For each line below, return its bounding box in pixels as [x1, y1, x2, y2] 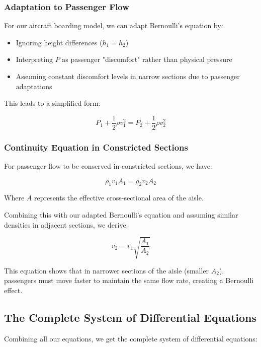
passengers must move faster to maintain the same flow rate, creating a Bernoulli [4, 275, 254, 286]
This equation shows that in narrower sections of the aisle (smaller [4, 265, 209, 275]
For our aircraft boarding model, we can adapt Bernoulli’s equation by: [4, 20, 223, 31]
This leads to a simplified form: [4, 98, 101, 108]
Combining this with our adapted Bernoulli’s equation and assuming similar [4, 210, 238, 220]
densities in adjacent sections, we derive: [4, 219, 128, 230]
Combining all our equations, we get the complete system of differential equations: [4, 333, 257, 343]
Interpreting [16, 54, 53, 64]
